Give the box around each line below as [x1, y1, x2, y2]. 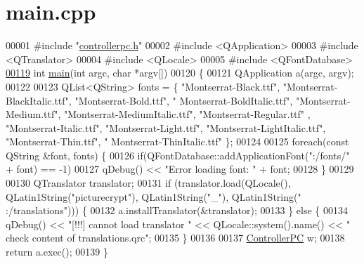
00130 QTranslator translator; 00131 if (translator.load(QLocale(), [6, 176, 291, 190]
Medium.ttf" [6, 107, 58, 121]
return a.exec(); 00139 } [6, 244, 108, 259]
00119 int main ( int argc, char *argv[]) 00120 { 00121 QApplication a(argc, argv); [6, 65, 354, 80]
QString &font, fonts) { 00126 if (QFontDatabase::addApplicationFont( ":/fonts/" [6, 147, 350, 162]
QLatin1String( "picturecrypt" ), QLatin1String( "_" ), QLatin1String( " [6, 189, 301, 204]
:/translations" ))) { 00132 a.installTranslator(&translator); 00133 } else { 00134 [6, 203, 348, 218]
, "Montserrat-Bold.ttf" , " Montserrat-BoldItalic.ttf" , [68, 93, 293, 107]
